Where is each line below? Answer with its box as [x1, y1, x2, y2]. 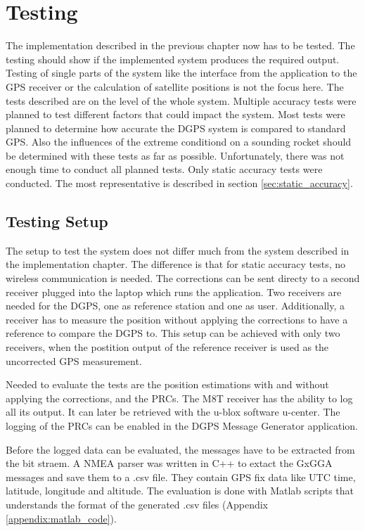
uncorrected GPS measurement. [6, 353, 142, 368]
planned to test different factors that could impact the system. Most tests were [6, 107, 345, 122]
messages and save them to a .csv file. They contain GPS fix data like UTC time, [6, 469, 356, 484]
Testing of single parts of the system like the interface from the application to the [6, 65, 357, 80]
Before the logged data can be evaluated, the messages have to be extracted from [6, 442, 355, 456]
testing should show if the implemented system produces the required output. [6, 51, 340, 66]
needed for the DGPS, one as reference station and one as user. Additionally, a [6, 298, 345, 313]
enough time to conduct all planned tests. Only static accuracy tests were [6, 162, 323, 177]
